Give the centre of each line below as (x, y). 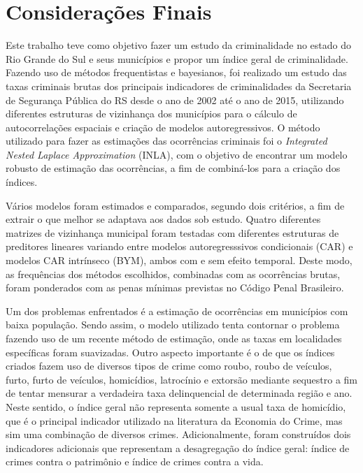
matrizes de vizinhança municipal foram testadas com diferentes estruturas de (172, 232)
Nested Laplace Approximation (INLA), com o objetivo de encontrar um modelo (177, 154)
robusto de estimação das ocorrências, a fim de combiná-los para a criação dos (173, 168)
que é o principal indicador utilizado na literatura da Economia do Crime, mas (174, 420)
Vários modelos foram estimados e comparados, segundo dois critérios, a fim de (175, 205)
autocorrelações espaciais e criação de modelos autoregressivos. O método (163, 127)
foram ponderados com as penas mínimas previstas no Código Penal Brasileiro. (175, 288)
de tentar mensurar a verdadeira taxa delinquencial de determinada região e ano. (179, 393)
